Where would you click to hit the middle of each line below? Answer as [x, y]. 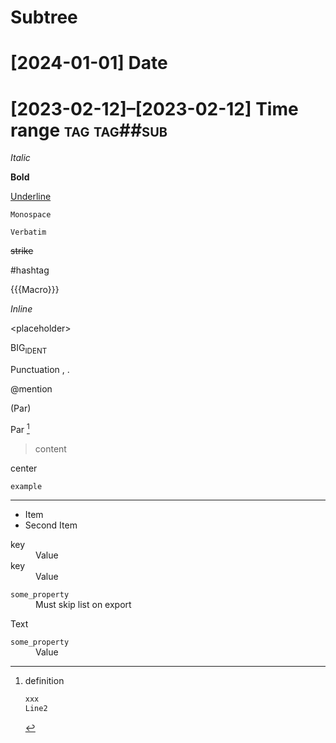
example [26, 486]
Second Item [51, 525]
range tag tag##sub [89, 130]
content [50, 448]
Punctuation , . [40, 370]
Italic [20, 158]
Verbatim [28, 232]
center [24, 468]
